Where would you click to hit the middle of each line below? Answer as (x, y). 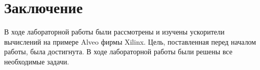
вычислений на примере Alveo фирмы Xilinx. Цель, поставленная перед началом (130, 41)
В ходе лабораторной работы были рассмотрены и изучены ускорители (114, 32)
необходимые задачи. (37, 61)
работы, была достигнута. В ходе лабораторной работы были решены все (118, 51)
